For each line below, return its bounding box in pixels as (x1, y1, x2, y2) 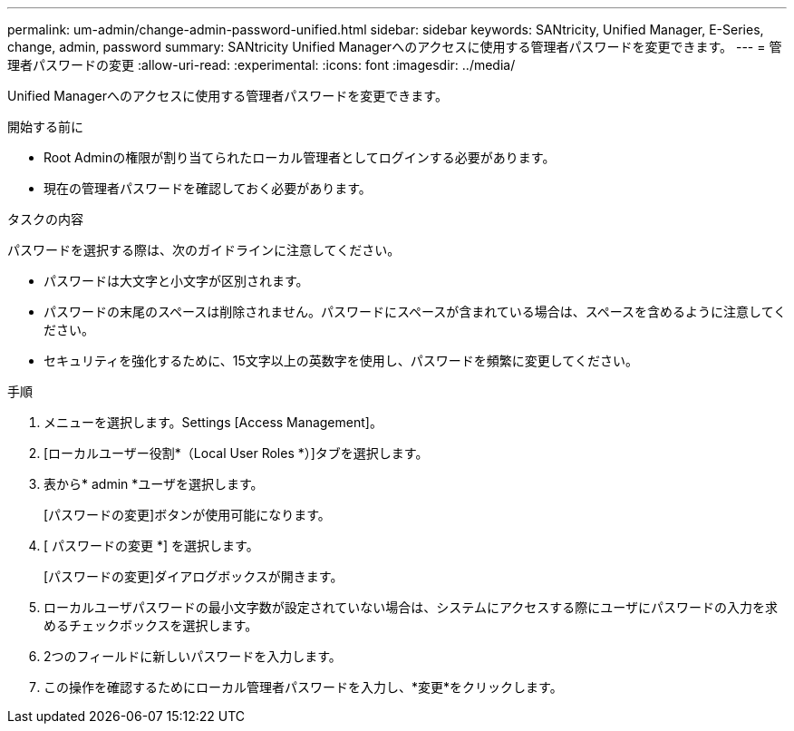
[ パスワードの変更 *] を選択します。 (44, 538, 259, 553)
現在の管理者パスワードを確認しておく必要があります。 (44, 180, 372, 196)
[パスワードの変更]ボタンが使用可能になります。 (44, 507, 331, 522)
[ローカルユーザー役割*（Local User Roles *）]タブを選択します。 (44, 445, 429, 461)
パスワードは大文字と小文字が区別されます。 (44, 273, 309, 288)
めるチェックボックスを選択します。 (44, 618, 258, 633)
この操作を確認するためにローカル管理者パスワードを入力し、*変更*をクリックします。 (44, 679, 563, 695)
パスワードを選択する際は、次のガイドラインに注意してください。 (7, 242, 401, 258)
